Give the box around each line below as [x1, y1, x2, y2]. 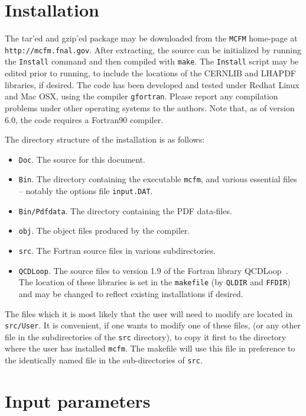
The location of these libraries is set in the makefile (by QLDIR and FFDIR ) [18, 276, 291, 288]
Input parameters [5, 388, 151, 412]
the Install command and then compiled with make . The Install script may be [5, 55, 299, 67]
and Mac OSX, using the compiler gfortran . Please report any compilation [5, 90, 278, 102]
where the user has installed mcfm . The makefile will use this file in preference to [5, 342, 295, 354]
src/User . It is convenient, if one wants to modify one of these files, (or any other [5, 319, 301, 331]
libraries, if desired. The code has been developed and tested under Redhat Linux [5, 78, 300, 91]
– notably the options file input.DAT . [18, 185, 153, 197]
